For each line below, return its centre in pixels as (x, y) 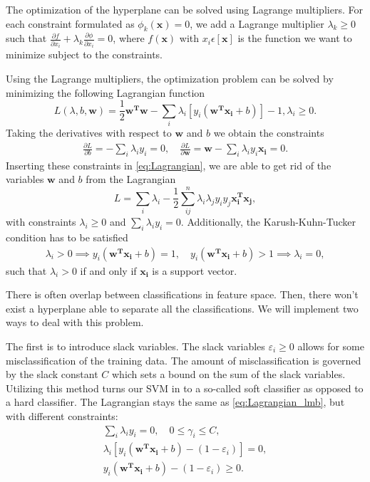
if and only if (108, 270)
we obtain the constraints (269, 132)
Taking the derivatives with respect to (89, 132)
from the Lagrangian (131, 179)
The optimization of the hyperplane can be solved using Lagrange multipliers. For (184, 9)
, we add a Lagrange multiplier (257, 23)
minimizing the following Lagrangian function (106, 92)
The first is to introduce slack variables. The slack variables (135, 346)
